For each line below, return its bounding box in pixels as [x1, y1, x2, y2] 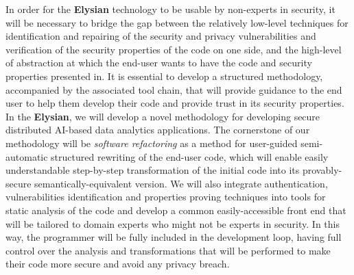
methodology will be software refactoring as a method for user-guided [5, 135, 298, 150]
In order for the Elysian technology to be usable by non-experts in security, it [5, 2, 335, 16]
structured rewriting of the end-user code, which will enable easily [51, 149, 329, 163]
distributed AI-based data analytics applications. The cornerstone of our [5, 122, 310, 137]
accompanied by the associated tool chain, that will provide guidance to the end [5, 82, 342, 96]
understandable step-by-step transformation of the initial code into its [5, 163, 300, 177]
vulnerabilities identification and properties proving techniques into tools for [5, 189, 326, 204]
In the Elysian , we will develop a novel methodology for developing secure [5, 109, 320, 123]
